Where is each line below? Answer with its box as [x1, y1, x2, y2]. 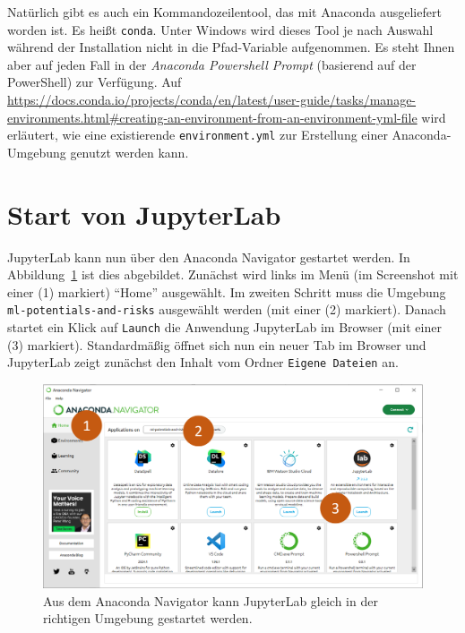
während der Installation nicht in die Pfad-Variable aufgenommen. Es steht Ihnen [7, 38, 455, 56]
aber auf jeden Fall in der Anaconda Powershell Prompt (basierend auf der [7, 55, 417, 73]
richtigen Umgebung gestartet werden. [43, 609, 253, 628]
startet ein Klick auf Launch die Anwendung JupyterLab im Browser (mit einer [7, 318, 442, 337]
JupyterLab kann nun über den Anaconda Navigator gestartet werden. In [7, 247, 410, 266]
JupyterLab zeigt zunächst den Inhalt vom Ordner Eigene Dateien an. [7, 353, 399, 372]
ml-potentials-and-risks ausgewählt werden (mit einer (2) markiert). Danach [7, 300, 446, 319]
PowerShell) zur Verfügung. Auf [7, 73, 182, 91]
